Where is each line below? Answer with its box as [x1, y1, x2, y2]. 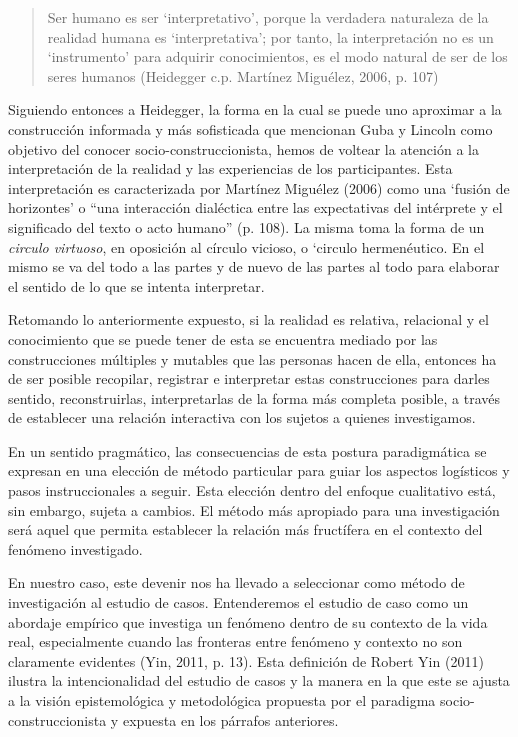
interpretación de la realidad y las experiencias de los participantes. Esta [8, 158, 453, 179]
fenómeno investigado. [8, 538, 143, 559]
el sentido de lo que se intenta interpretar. [8, 275, 265, 296]
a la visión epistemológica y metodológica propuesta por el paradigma [8, 690, 436, 710]
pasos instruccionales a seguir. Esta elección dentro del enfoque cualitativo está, [8, 480, 496, 501]
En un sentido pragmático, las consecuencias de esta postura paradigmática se [8, 440, 487, 461]
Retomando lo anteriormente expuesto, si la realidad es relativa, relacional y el [8, 309, 489, 330]
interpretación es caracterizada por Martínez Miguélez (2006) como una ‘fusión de [8, 177, 510, 198]
